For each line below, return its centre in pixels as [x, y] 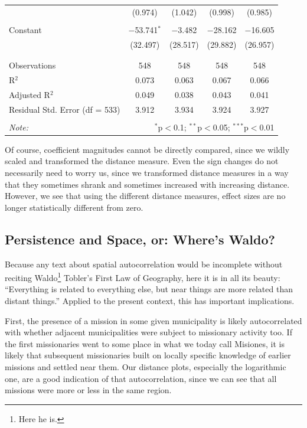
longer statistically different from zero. [74, 207]
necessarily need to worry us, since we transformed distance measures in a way [147, 172]
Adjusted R [30, 94]
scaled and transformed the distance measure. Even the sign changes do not [142, 161]
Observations [32, 65]
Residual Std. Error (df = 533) [65, 109]
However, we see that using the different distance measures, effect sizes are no [145, 196]
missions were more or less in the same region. [88, 390]
